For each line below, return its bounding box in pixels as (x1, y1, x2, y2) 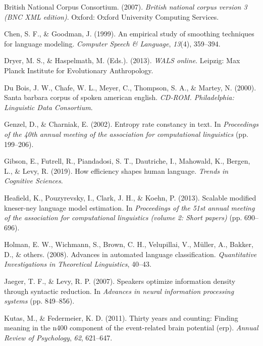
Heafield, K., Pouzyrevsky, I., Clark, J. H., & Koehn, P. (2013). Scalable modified (4, 192, 256, 203)
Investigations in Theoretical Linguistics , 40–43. (4, 259, 151, 269)
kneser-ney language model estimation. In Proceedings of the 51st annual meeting (4, 202, 255, 213)
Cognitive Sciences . (4, 175, 63, 186)
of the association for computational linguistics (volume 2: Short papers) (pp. (4, 212, 242, 223)
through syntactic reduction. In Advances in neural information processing (4, 285, 234, 296)
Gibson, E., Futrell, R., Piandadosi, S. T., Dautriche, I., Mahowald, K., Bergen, (4, 156, 250, 166)
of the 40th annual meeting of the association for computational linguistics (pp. (4, 128, 248, 139)
